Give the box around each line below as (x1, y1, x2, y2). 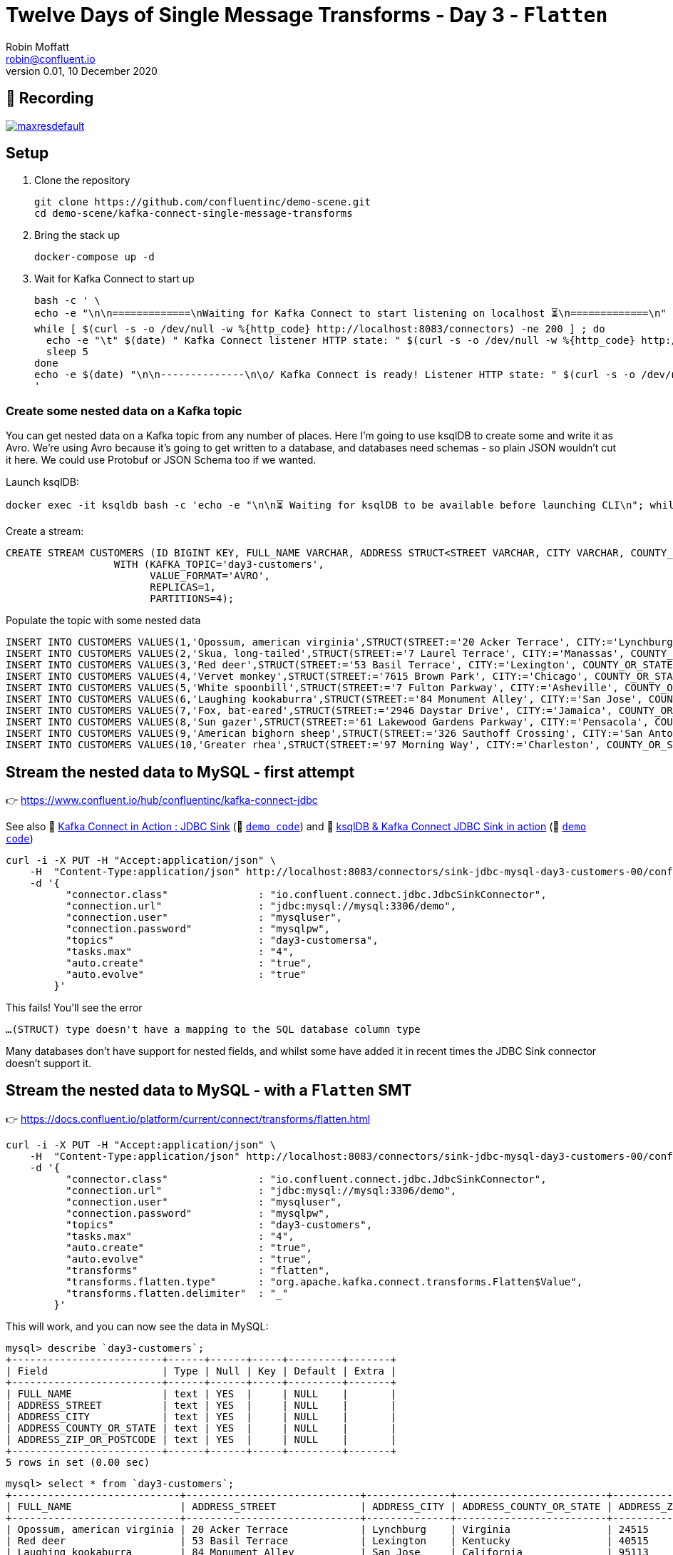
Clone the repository (34, 174, 130, 187)
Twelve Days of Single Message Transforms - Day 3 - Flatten (6, 3, 608, 27)
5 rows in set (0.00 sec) (6, 1456, 150, 1468)
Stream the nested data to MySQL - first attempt (6, 763, 355, 781)
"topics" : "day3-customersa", (66, 934, 379, 947)
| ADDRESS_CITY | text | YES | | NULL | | (6, 1410, 396, 1422)
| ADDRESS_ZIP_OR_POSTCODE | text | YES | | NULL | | (6, 1433, 396, 1445)
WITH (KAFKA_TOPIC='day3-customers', (113, 559, 324, 571)
